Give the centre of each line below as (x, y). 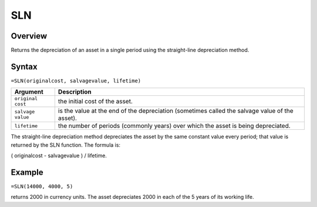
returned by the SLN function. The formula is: (65, 145)
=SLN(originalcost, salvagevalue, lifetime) (76, 81)
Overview (29, 36)
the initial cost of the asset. (95, 101)
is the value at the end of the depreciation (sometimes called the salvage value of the (176, 111)
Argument (29, 92)
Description (75, 92)
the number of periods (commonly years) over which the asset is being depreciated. (174, 126)
